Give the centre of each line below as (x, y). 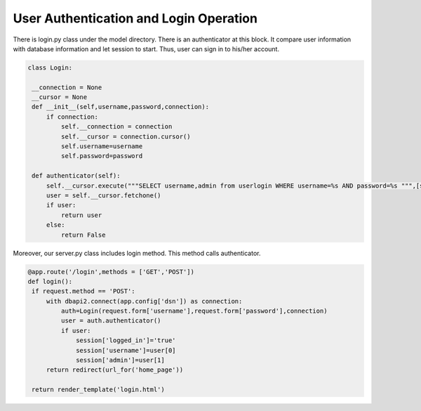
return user (81, 215)
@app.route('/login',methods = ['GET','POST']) (111, 272)
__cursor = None (60, 97)
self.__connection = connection (116, 127)
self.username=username (102, 146)
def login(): (50, 281)
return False (83, 235)
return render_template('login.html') (98, 390)
